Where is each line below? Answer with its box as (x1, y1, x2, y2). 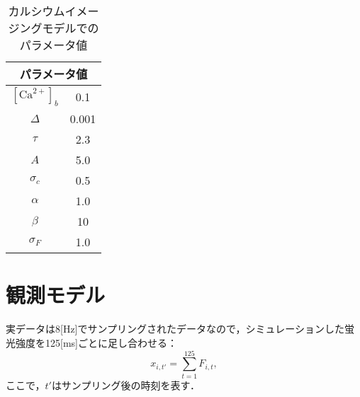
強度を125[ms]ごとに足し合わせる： (15, 335, 177, 350)
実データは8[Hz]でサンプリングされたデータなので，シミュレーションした (6, 321, 344, 336)
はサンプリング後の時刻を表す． (51, 377, 200, 392)
